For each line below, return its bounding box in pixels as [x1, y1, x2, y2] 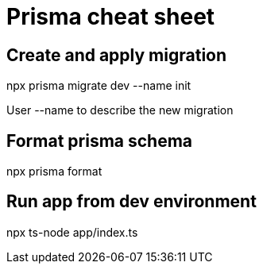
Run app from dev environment [6, 191, 257, 212]
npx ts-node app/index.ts [6, 225, 138, 239]
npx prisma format [6, 164, 102, 179]
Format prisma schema [6, 130, 193, 151]
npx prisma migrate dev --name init [6, 79, 191, 93]
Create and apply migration [6, 44, 227, 65]
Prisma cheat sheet [6, 3, 215, 30]
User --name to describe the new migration [6, 103, 234, 118]
